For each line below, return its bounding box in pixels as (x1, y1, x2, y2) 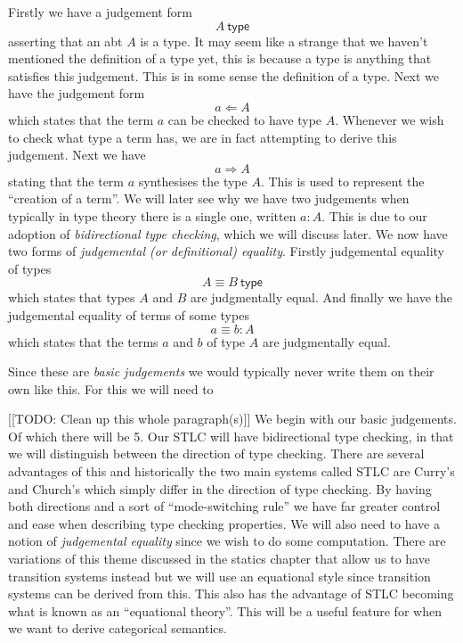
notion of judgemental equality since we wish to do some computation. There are (8, 532, 446, 550)
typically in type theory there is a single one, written (8, 206, 296, 225)
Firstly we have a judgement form (8, 3, 192, 21)
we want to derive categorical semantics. (8, 619, 227, 638)
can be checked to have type (167, 110, 322, 128)
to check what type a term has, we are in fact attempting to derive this (8, 128, 397, 146)
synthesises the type (138, 171, 248, 190)
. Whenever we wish (335, 110, 444, 128)
